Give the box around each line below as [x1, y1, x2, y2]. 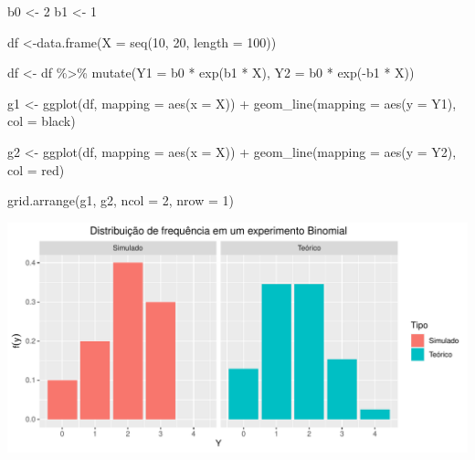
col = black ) [7, 111, 76, 131]
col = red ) [7, 160, 65, 179]
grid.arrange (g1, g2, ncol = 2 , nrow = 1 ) [7, 191, 234, 210]
